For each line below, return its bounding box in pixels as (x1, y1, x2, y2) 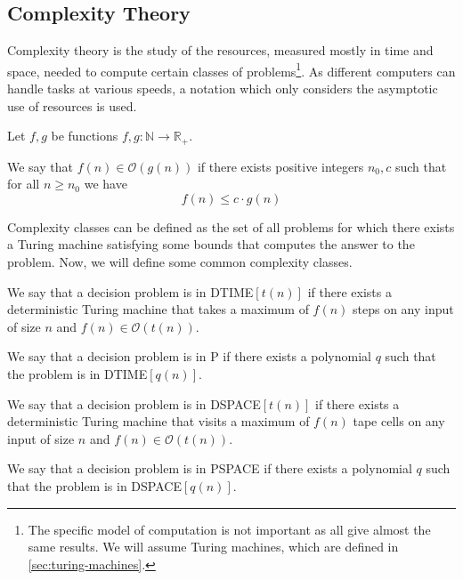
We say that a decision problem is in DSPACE (7, 394, 261, 413)
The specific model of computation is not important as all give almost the (28, 520, 431, 538)
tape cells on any (353, 412, 445, 431)
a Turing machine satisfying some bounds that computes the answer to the (7, 235, 415, 254)
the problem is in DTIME (7, 365, 148, 383)
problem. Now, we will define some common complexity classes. (7, 253, 353, 271)
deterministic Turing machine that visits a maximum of (7, 412, 310, 431)
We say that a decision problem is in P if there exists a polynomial (7, 347, 371, 366)
